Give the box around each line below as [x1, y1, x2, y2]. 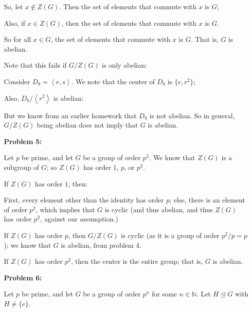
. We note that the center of [71, 76, 155, 86]
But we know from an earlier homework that [4, 110, 137, 120]
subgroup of [4, 162, 39, 172]
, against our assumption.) [40, 214, 118, 224]
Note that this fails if [4, 60, 67, 70]
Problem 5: [4, 136, 42, 146]
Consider [4, 76, 30, 86]
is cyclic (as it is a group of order [121, 230, 220, 240]
